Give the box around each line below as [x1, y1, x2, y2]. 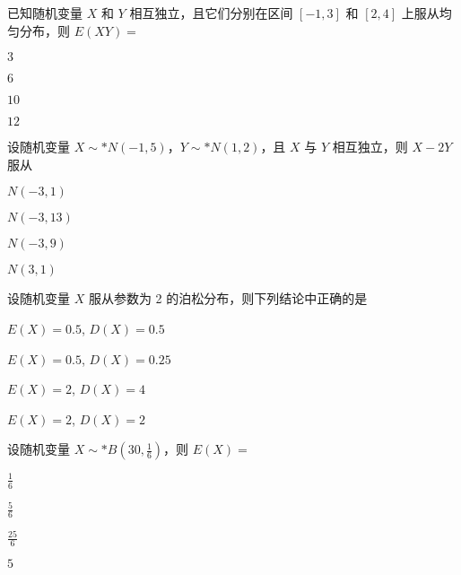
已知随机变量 [7, 4, 83, 22]
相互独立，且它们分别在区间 [129, 4, 293, 22]
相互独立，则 [332, 137, 408, 156]
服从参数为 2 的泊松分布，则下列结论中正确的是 [88, 289, 368, 308]
